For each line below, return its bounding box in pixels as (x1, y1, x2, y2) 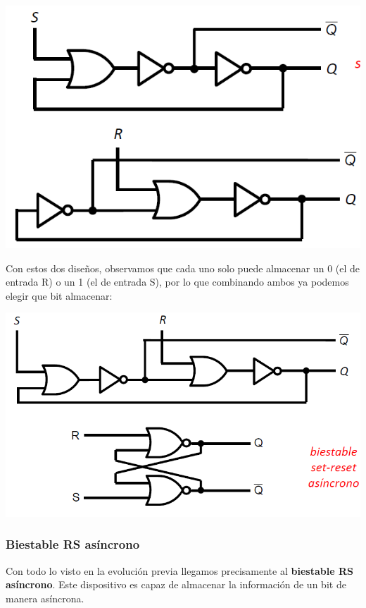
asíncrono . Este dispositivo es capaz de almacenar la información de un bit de (6, 577, 346, 592)
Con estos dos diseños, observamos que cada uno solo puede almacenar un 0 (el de (6, 260, 360, 275)
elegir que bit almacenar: (6, 288, 113, 303)
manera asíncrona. (6, 590, 84, 605)
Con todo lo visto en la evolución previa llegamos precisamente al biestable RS (6, 563, 353, 578)
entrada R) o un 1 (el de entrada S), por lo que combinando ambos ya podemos (6, 274, 349, 289)
